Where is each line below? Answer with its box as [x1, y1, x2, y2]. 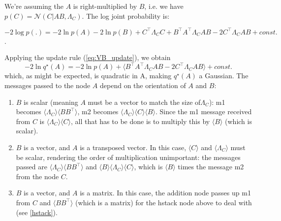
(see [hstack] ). [16, 207, 58, 217]
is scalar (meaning [24, 96, 78, 107]
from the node [16, 171, 59, 181]
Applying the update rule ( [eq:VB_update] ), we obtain [4, 52, 171, 63]
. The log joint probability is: [82, 10, 170, 21]
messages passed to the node [4, 80, 91, 90]
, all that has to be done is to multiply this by [71, 116, 210, 126]
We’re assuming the [4, 1, 63, 11]
